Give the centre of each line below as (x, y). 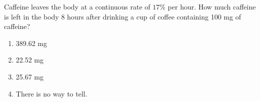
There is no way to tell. (51, 93)
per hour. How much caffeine (212, 6)
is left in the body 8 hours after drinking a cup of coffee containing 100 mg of (122, 16)
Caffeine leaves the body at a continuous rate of (77, 6)
